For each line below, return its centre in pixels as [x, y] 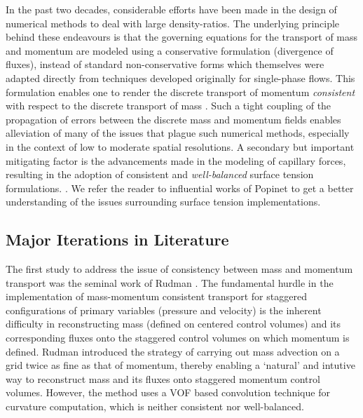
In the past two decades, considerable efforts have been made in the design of [171, 9]
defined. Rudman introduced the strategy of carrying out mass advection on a [173, 351]
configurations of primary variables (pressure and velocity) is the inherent [164, 310]
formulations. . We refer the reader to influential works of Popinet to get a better [180, 188]
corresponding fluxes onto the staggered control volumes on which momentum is [178, 338]
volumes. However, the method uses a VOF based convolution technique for [168, 392]
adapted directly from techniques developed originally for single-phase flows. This [180, 77]
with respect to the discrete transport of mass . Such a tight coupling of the [169, 106]
